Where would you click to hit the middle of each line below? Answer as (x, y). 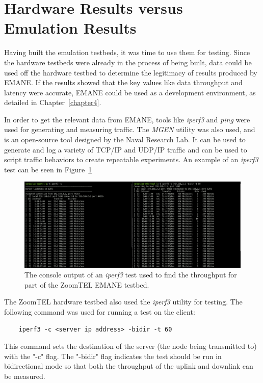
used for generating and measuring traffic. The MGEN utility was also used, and (130, 129)
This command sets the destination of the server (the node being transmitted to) (130, 346)
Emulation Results (70, 28)
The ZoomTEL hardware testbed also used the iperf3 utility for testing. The (123, 302)
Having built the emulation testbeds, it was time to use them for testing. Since (127, 52)
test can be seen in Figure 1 (48, 169)
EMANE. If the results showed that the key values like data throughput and (123, 82)
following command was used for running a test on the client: (100, 311)
